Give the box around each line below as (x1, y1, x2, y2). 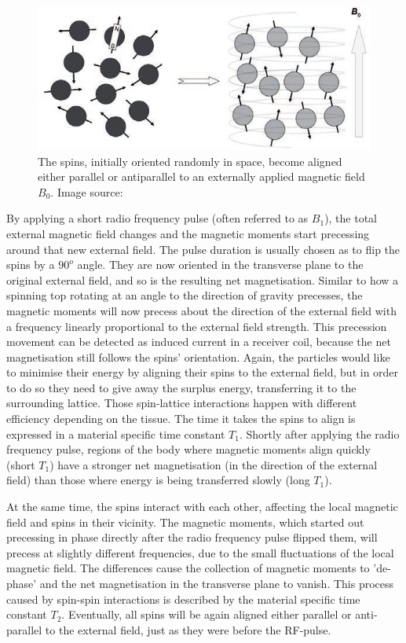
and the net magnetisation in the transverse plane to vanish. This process (39, 575, 394, 592)
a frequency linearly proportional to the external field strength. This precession (6, 318, 387, 334)
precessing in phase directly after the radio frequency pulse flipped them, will (6, 529, 378, 546)
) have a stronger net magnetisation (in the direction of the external (49, 456, 378, 472)
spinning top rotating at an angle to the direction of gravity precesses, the (6, 287, 363, 303)
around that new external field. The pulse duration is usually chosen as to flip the (6, 241, 401, 257)
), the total (324, 210, 378, 226)
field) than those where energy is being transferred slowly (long (6, 472, 310, 488)
